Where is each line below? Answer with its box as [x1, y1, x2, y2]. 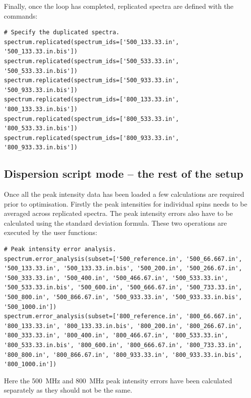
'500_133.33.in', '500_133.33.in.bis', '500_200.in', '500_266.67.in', [4, 265, 242, 272]
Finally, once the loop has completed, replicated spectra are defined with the [4, 1, 234, 11]
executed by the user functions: [4, 227, 97, 237]
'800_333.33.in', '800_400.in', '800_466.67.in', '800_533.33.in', [4, 332, 228, 339]
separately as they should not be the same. [4, 385, 133, 395]
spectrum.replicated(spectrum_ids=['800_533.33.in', [4, 115, 179, 122]
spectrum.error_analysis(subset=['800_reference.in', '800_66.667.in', [4, 313, 242, 320]
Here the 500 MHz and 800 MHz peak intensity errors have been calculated [4, 375, 232, 385]
